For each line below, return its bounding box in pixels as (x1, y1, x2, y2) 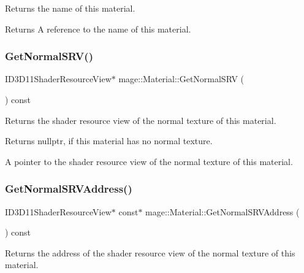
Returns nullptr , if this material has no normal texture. (5, 134, 213, 147)
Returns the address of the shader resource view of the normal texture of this (5, 246, 295, 259)
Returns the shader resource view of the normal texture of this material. (5, 113, 276, 126)
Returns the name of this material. (5, 2, 135, 14)
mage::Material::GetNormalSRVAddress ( (145, 205, 300, 218)
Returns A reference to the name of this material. (5, 22, 191, 35)
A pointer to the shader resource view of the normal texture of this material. (5, 155, 293, 167)
